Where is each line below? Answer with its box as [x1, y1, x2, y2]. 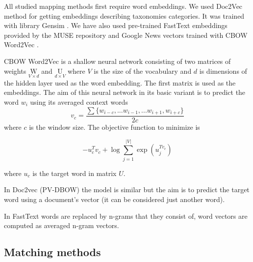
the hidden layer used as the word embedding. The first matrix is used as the [4, 77, 236, 87]
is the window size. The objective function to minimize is [29, 122, 200, 132]
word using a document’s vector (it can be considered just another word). [4, 194, 225, 204]
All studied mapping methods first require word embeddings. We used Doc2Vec [4, 1, 243, 11]
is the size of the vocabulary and [94, 65, 192, 76]
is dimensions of [199, 65, 247, 76]
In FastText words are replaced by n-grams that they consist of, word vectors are [4, 210, 248, 221]
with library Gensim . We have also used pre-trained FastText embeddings [4, 20, 228, 30]
